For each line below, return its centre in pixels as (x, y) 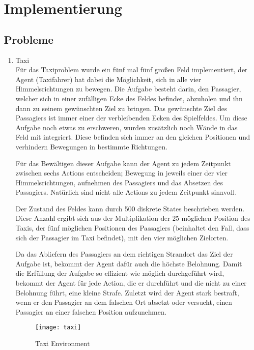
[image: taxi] (58, 328)
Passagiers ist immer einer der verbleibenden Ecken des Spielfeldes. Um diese (131, 118)
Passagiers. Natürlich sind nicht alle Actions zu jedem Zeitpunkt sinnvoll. (126, 192)
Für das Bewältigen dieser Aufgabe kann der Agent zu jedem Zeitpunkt (123, 163)
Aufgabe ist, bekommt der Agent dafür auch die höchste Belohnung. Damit (129, 263)
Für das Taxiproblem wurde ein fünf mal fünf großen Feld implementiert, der (131, 70)
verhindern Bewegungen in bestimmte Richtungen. (91, 146)
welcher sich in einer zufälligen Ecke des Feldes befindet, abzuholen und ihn (129, 98)
